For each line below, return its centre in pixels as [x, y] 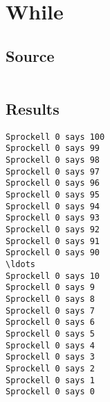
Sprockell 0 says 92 [53, 230]
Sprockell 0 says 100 [55, 137]
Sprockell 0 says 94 [53, 206]
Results [33, 108]
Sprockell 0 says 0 [50, 392]
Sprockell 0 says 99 [53, 148]
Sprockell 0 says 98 [53, 160]
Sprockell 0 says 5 [50, 333]
